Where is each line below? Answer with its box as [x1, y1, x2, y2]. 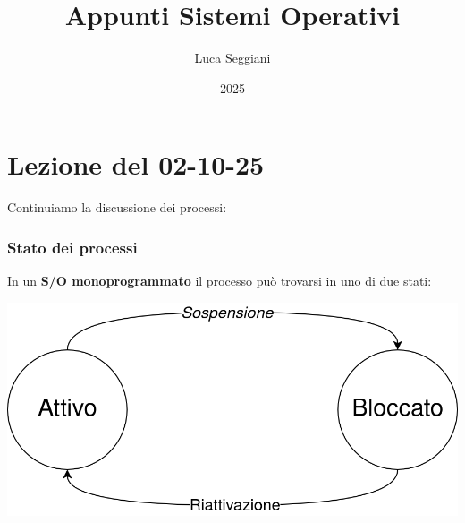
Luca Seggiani [194, 48, 271, 67]
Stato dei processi [7, 236, 138, 258]
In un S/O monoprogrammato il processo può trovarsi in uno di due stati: [7, 271, 432, 290]
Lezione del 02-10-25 [7, 146, 265, 183]
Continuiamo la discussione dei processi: [7, 198, 227, 217]
